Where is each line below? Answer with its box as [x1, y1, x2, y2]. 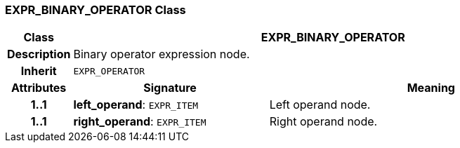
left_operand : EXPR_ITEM [73, 97, 199, 112]
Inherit [20, 64, 57, 79]
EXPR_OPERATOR [73, 65, 145, 76]
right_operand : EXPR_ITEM [73, 114, 206, 129]
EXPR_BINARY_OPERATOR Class [5, 3, 186, 17]
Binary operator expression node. [73, 47, 250, 62]
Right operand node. [269, 114, 378, 129]
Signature [143, 81, 197, 95]
